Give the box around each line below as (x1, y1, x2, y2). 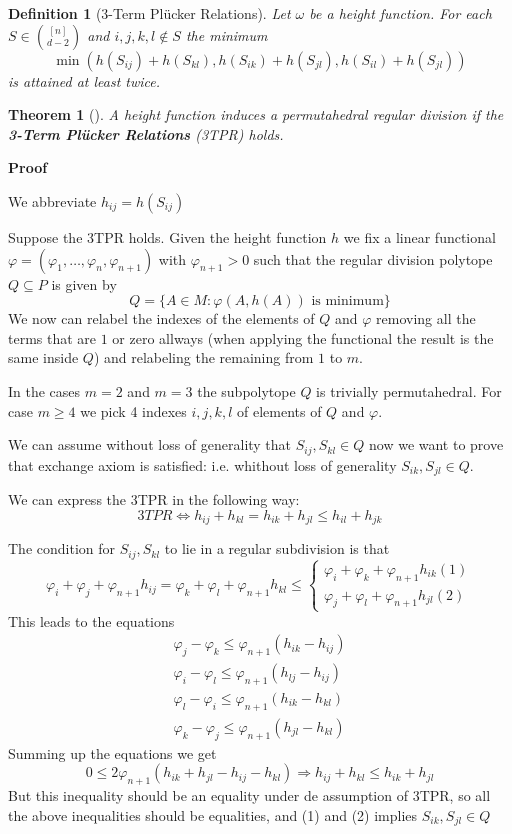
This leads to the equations (8, 610, 175, 631)
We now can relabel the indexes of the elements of (8, 308, 315, 329)
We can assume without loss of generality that (8, 434, 292, 455)
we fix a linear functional (343, 226, 496, 247)
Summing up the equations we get (8, 742, 217, 763)
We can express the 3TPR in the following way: (8, 489, 300, 510)
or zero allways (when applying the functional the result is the (112, 327, 494, 348)
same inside (8, 347, 79, 368)
